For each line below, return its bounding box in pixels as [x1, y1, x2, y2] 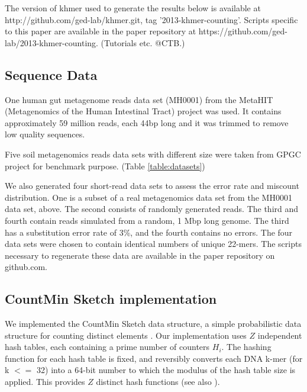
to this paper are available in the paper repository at [5, 25, 196, 37]
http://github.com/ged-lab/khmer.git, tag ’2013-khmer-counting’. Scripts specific [5, 13, 298, 25]
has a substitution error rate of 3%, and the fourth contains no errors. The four [5, 226, 293, 238]
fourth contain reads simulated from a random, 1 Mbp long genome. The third [5, 214, 289, 226]
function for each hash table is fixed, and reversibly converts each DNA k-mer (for [5, 352, 303, 364]
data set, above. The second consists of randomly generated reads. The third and [5, 203, 299, 215]
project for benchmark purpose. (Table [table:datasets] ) [5, 159, 205, 172]
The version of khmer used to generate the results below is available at [5, 2, 261, 14]
